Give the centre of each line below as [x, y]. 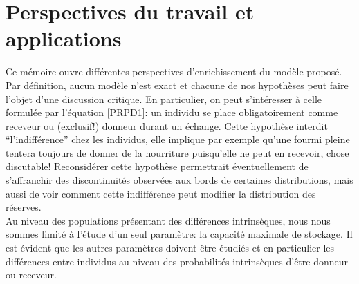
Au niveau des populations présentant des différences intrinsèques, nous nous [168, 220]
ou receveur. [31, 275]
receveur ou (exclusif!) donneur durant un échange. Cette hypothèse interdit [167, 125]
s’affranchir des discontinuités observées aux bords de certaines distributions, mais [179, 180]
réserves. [24, 207]
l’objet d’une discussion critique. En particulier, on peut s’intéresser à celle [164, 98]
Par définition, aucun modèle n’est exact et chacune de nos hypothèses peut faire [177, 85]
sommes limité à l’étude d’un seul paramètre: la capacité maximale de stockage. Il [179, 234]
